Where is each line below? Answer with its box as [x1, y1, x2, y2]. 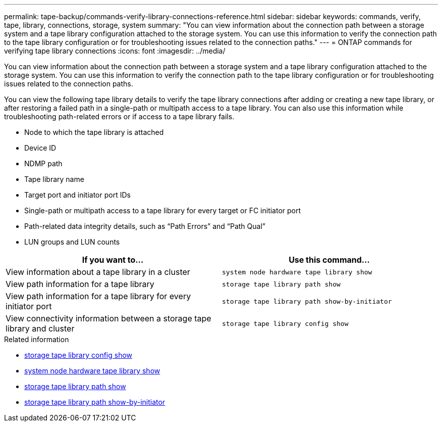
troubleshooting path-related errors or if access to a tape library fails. [4, 112, 235, 121]
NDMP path [24, 159, 63, 168]
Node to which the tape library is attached [24, 128, 164, 136]
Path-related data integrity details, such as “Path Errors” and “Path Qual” [24, 222, 265, 230]
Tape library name [24, 175, 84, 183]
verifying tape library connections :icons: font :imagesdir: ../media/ [4, 46, 226, 55]
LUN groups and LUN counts [24, 238, 120, 246]
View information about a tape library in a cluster [6, 267, 190, 277]
